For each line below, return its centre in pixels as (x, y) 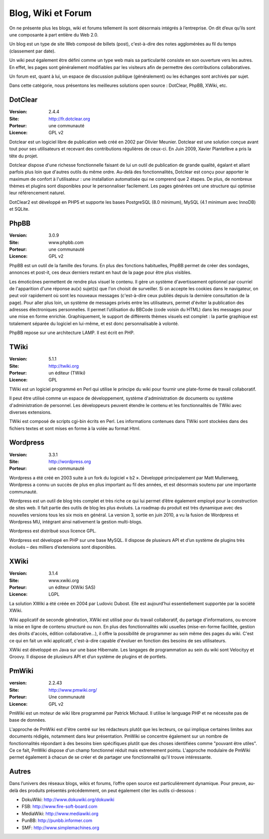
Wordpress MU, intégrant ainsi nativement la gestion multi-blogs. (76, 522)
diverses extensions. (30, 412)
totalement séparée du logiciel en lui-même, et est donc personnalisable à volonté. (94, 323)
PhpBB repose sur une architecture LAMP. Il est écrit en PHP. (72, 333)
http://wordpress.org (70, 461)
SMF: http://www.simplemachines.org (61, 828)
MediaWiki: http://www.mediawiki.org (60, 814)
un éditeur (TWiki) (67, 373)
